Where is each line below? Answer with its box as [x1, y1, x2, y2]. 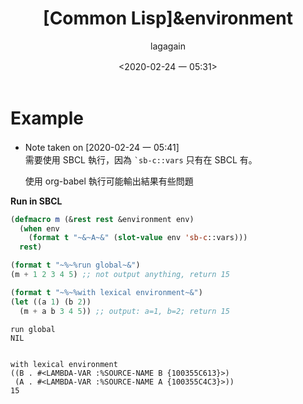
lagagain [150, 40, 186, 52]
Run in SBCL [10, 195, 63, 207]
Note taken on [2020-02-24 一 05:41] [24, 141, 180, 153]
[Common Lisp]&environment [43, 7, 293, 30]
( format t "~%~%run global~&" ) [10, 260, 141, 271]
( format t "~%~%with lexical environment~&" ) [10, 287, 203, 297]
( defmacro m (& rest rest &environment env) [10, 214, 195, 224]
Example [10, 107, 84, 129]
